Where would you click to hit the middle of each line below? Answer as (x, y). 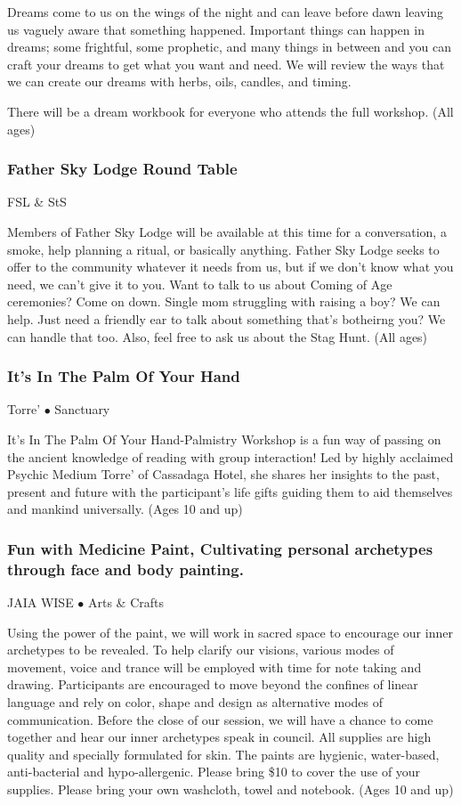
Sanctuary (82, 409)
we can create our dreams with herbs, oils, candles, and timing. (179, 81)
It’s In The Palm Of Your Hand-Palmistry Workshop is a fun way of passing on (224, 439)
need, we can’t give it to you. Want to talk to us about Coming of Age (200, 284)
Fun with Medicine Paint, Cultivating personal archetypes (220, 548)
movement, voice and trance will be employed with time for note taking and (214, 667)
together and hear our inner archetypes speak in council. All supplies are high (219, 737)
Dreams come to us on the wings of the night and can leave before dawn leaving (226, 12)
